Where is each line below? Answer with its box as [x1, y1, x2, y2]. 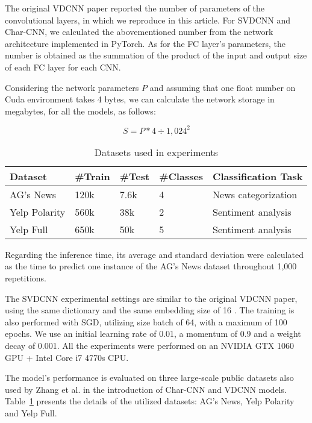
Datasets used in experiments [94, 145, 218, 159]
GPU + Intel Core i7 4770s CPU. [5, 351, 129, 363]
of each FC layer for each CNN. [5, 60, 121, 73]
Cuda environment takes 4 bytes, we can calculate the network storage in [5, 93, 275, 105]
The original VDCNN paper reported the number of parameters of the [5, 2, 265, 14]
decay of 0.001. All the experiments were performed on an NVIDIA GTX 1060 [5, 339, 294, 351]
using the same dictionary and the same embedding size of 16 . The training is [5, 304, 295, 316]
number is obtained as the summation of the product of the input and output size [5, 49, 307, 61]
